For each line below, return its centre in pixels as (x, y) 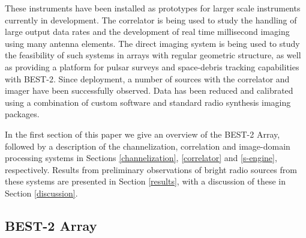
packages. (22, 114)
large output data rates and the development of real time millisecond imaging (147, 32)
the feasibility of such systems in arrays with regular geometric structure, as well (153, 55)
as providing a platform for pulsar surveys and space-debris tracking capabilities (152, 66)
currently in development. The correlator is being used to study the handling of (151, 20)
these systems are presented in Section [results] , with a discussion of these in (145, 181)
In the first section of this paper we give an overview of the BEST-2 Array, (142, 134)
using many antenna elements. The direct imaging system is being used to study (152, 43)
